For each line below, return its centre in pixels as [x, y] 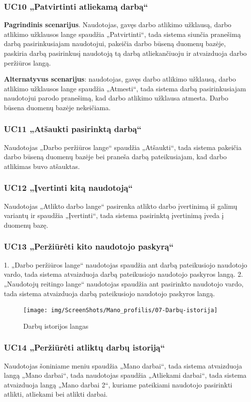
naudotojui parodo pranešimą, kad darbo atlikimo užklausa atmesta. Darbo [116, 98]
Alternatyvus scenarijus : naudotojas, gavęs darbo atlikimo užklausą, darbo [120, 79]
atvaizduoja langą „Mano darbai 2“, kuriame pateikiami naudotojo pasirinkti [118, 384]
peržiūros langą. [28, 62]
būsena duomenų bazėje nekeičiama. [57, 107]
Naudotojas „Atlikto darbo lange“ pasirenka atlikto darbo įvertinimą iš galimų [121, 206]
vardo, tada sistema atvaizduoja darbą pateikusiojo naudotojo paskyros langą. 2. [124, 274]
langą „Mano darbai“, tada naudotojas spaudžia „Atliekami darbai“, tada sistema [125, 375]
